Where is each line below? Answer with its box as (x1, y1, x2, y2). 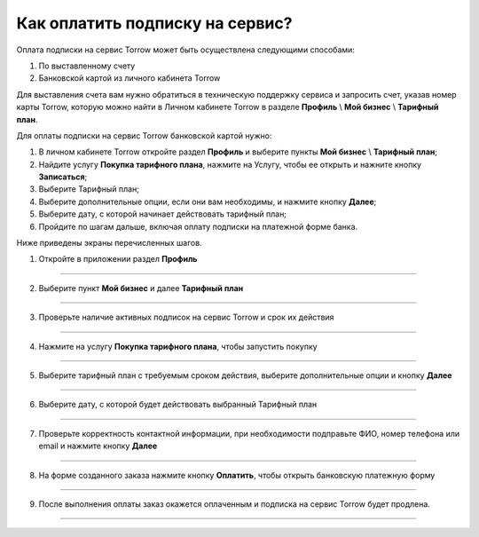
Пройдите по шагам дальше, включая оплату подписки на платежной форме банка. (38, 221, 358, 232)
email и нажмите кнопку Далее (38, 440, 158, 452)
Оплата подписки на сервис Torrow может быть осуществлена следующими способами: (16, 44, 355, 55)
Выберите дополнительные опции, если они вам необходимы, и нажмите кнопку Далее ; (38, 196, 377, 207)
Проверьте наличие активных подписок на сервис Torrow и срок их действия (38, 312, 334, 323)
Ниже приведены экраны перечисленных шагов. (16, 238, 203, 249)
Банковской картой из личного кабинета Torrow (38, 73, 221, 83)
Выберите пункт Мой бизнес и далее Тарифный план (38, 282, 244, 293)
